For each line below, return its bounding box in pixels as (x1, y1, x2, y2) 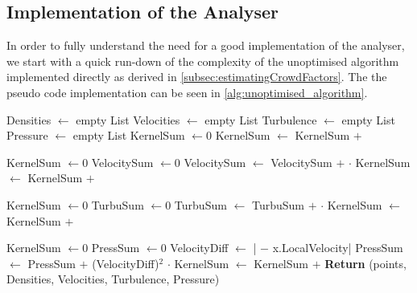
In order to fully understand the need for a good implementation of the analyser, (6, 37, 405, 54)
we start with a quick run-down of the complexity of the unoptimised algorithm (6, 52, 399, 69)
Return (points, (324, 254, 407, 271)
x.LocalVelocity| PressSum (272, 239, 403, 256)
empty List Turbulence (204, 111, 317, 128)
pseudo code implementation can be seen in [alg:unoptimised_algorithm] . (6, 83, 368, 100)
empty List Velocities (76, 111, 180, 128)
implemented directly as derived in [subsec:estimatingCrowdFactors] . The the (6, 68, 387, 85)
